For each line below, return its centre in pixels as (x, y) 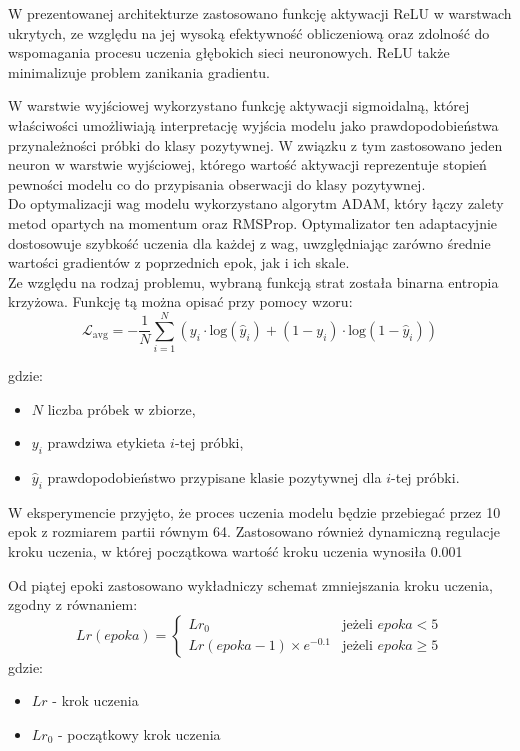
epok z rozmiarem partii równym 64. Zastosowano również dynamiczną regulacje (254, 531)
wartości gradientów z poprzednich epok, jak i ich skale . (179, 262)
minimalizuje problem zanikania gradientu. (139, 71)
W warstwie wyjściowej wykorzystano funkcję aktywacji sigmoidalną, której (239, 105)
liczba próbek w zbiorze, (121, 408)
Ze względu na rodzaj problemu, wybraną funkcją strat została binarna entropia (253, 281)
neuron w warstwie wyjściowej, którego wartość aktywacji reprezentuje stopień (247, 164)
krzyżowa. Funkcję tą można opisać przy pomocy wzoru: (180, 301)
